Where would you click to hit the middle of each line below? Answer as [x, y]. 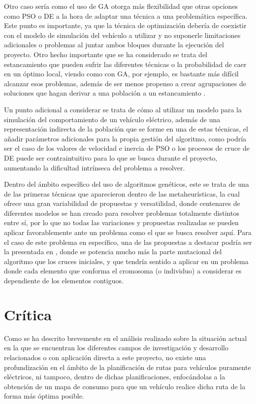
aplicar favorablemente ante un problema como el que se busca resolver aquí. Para [128, 232]
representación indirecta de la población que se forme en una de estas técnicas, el [126, 129]
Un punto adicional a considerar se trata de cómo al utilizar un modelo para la [123, 109]
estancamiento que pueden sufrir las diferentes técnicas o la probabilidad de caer [125, 64]
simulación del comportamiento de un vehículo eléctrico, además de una [112, 119]
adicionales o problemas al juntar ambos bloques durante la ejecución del [114, 45]
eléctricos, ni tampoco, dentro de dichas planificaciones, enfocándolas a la [115, 377]
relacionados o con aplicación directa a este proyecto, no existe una [105, 357]
